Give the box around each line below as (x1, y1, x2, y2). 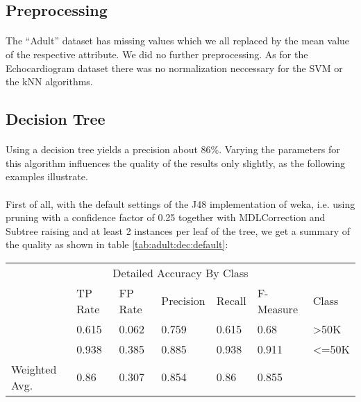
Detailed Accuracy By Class (112, 264, 249, 281)
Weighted (11, 360, 57, 377)
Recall (216, 292, 246, 309)
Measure (257, 300, 298, 317)
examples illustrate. (6, 169, 88, 184)
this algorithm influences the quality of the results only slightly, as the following (6, 155, 346, 170)
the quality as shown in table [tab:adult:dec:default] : (6, 237, 228, 252)
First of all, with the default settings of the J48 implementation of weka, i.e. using (6, 196, 355, 211)
